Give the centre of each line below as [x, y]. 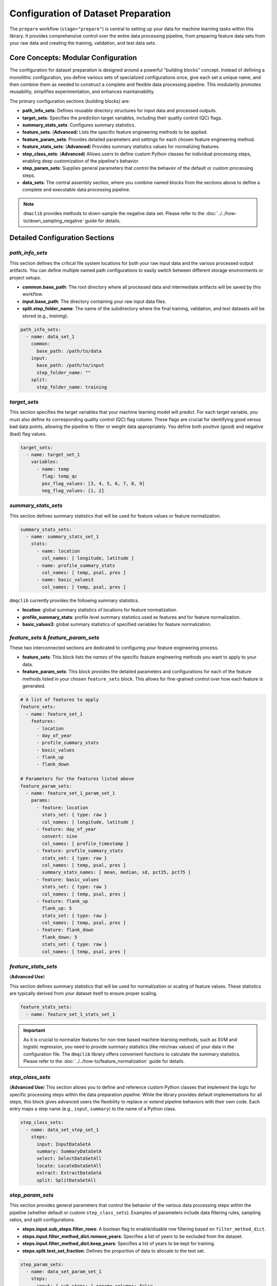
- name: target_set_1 [53, 454]
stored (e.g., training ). [45, 316]
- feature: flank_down [65, 930]
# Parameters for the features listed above [77, 779]
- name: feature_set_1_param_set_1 [71, 793]
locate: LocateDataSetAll [69, 1166]
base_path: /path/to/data [69, 351]
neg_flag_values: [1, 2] [73, 490]
